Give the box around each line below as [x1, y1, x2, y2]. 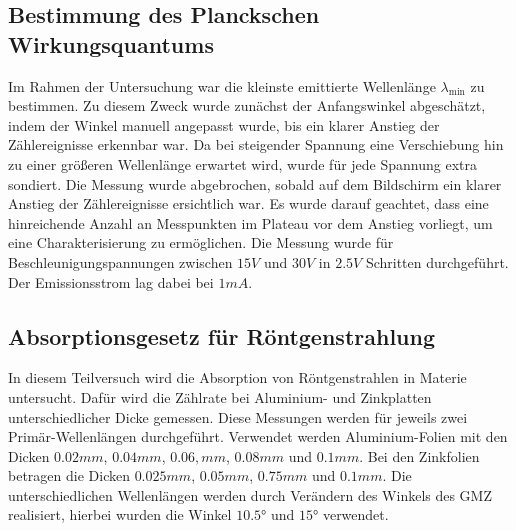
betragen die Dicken [8, 465, 130, 486]
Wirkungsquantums [8, 28, 214, 59]
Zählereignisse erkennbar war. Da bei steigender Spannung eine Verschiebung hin [8, 134, 504, 155]
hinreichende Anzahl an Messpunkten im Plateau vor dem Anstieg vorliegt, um [8, 212, 493, 233]
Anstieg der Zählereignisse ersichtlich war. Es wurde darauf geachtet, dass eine [8, 193, 489, 214]
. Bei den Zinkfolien [359, 445, 480, 466]
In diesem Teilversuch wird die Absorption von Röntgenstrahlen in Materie [8, 367, 467, 388]
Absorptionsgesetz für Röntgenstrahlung [8, 320, 435, 351]
